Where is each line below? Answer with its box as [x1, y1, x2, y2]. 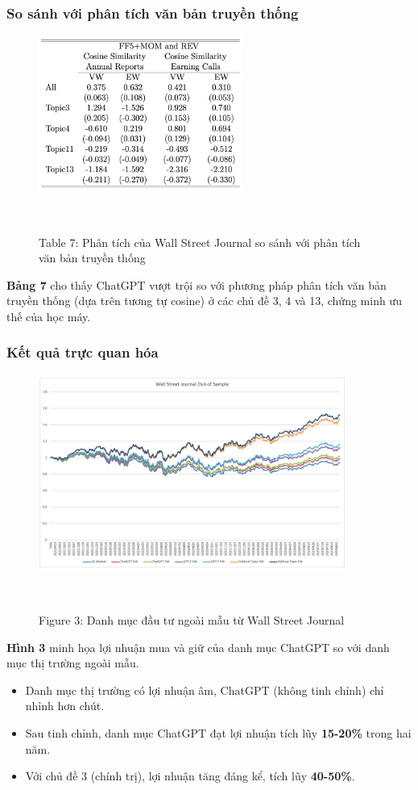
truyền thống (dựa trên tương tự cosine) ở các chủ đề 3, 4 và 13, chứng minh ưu [6, 292, 402, 309]
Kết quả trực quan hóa [6, 342, 159, 362]
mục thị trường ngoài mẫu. [6, 654, 139, 671]
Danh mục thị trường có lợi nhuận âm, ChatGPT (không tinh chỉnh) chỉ [25, 681, 384, 698]
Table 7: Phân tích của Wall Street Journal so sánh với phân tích [39, 233, 361, 250]
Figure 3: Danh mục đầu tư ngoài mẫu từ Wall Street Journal [39, 612, 345, 629]
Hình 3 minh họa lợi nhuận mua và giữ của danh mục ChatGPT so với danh [6, 638, 390, 655]
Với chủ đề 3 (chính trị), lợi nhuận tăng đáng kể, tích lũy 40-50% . [25, 767, 355, 784]
